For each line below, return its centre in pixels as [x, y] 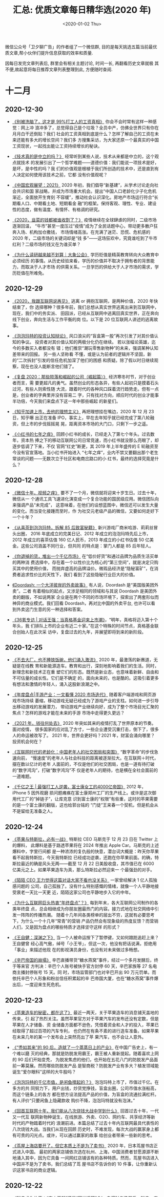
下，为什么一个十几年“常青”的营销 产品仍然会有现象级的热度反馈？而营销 [85, 921]
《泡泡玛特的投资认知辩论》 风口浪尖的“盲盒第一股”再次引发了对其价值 [83, 336]
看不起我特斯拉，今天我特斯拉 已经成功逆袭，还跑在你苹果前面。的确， [83, 858]
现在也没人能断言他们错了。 [49, 366]
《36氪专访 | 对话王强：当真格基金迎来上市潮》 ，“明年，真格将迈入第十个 [85, 619]
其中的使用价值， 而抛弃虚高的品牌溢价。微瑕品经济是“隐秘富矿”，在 [85, 568]
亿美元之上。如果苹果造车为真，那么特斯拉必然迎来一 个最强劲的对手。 [83, 870]
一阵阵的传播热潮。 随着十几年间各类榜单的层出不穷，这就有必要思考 [85, 915]
